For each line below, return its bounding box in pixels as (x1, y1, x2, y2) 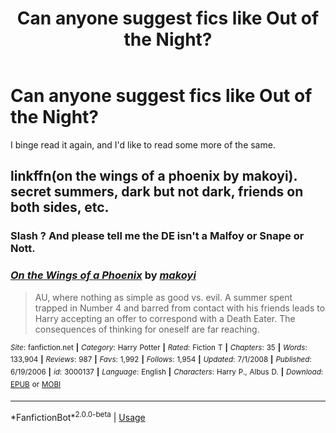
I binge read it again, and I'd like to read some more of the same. (10, 138, 276, 151)
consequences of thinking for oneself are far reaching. (34, 323, 260, 335)
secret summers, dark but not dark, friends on (10, 183, 304, 201)
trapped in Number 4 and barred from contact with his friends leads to (34, 302, 326, 314)
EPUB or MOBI (10, 379, 62, 389)
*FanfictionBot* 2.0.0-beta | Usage (10, 410, 146, 423)
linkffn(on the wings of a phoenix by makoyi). (10, 168, 298, 185)
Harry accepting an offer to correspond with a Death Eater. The (34, 312, 296, 324)
